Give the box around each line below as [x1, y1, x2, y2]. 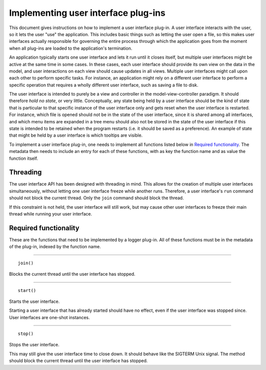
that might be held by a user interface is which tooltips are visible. [9, 132, 143, 138]
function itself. [9, 155, 38, 161]
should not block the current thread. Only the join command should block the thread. [9, 195, 184, 201]
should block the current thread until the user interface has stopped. [9, 358, 148, 364]
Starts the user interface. [9, 298, 60, 304]
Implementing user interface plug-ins [9, 7, 166, 18]
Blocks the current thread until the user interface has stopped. [9, 271, 135, 277]
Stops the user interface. [9, 342, 60, 348]
